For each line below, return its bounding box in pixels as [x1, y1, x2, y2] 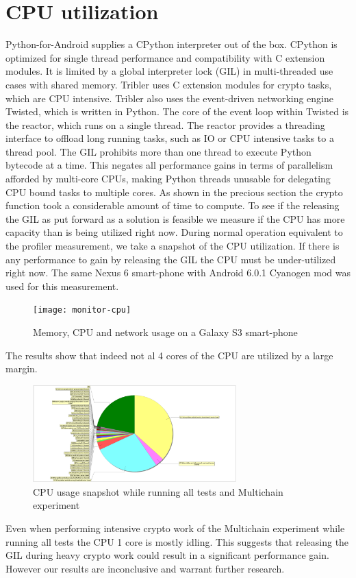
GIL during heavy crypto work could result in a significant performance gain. [5, 548, 329, 562]
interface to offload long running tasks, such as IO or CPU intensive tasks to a [5, 131, 334, 145]
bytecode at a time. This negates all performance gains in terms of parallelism [5, 158, 333, 172]
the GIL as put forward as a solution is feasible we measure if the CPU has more [5, 211, 345, 226]
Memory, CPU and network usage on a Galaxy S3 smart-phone [33, 325, 298, 339]
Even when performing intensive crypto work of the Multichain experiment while [5, 521, 345, 535]
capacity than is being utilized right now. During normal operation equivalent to [5, 225, 343, 239]
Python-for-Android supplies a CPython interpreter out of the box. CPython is [5, 37, 338, 51]
